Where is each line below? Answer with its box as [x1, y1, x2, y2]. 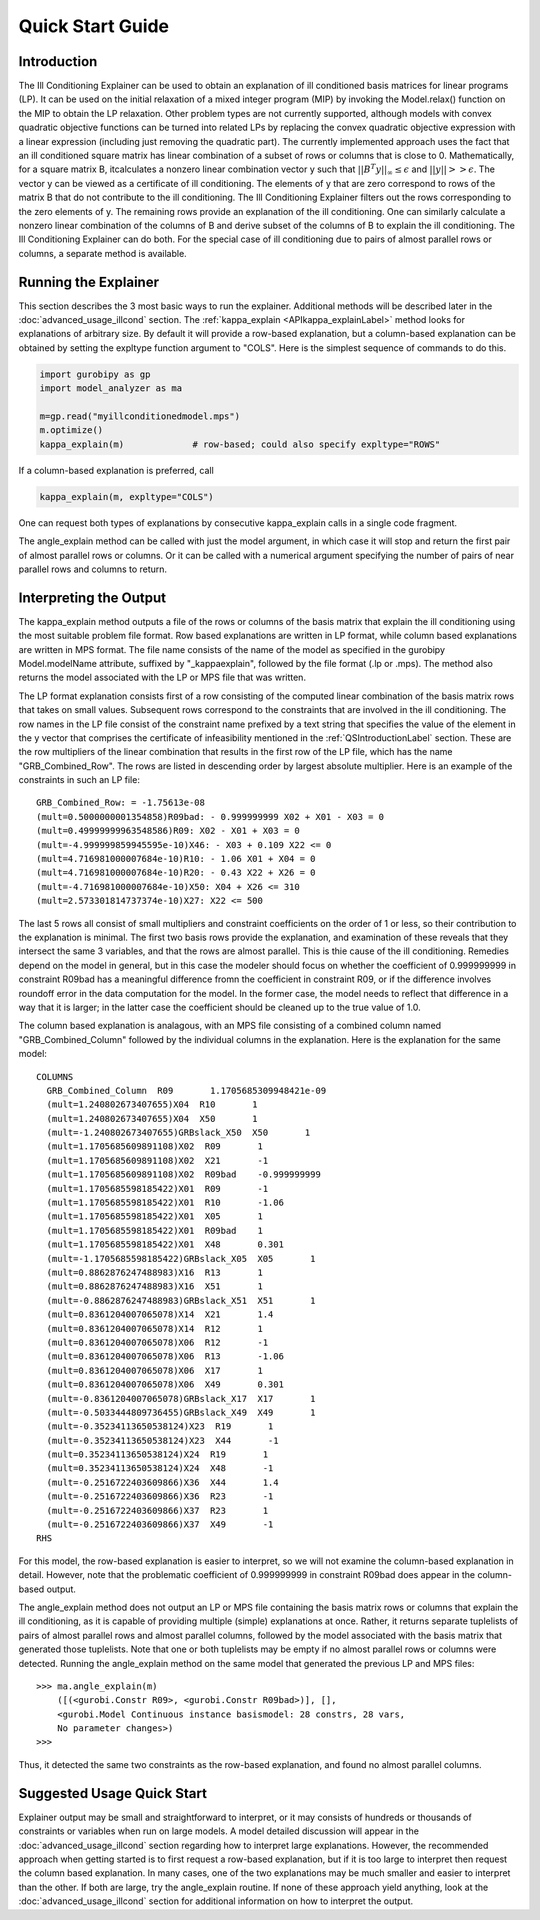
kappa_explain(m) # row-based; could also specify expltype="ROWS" [39, 438, 441, 450]
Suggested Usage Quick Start [18, 1785, 207, 1802]
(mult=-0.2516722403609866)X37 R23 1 [46, 1505, 269, 1516]
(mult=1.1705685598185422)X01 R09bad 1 [46, 1225, 264, 1236]
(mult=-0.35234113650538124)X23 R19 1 [46, 1421, 274, 1432]
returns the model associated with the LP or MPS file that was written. [18, 671, 307, 684]
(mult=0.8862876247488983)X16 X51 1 [46, 1281, 264, 1292]
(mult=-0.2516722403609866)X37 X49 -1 [46, 1519, 274, 1530]
